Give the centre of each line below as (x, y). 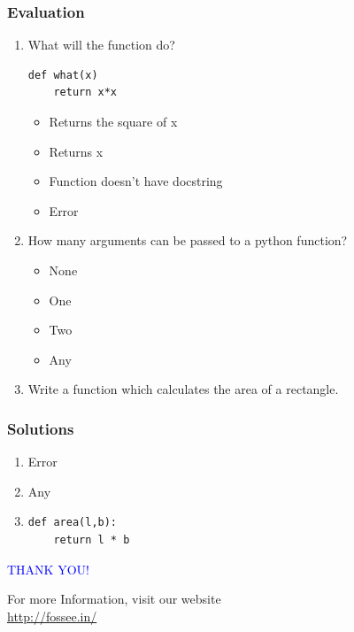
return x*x (85, 92)
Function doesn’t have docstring (136, 181)
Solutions (41, 428)
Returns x (76, 151)
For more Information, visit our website (114, 599)
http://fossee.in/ (52, 616)
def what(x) (63, 75)
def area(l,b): (73, 523)
